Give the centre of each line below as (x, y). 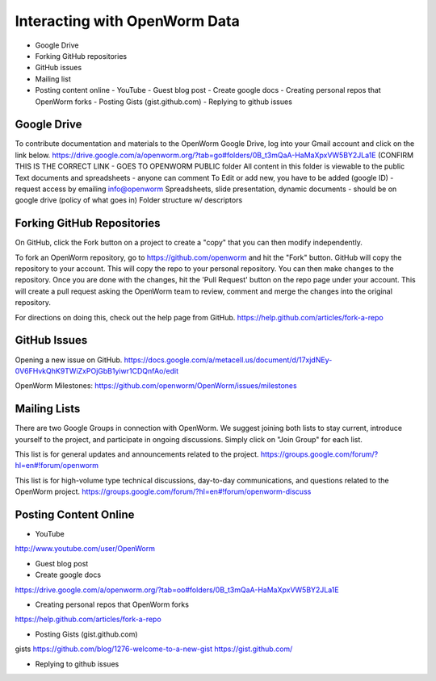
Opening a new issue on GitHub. (69, 360)
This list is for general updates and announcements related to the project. (137, 454)
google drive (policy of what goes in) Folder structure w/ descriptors (129, 200)
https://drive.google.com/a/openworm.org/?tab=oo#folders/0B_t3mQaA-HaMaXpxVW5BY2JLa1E (177, 590)
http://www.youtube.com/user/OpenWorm (85, 549)
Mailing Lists (48, 409)
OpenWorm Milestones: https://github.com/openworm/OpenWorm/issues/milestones (156, 386)
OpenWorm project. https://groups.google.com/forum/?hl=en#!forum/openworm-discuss (163, 491)
